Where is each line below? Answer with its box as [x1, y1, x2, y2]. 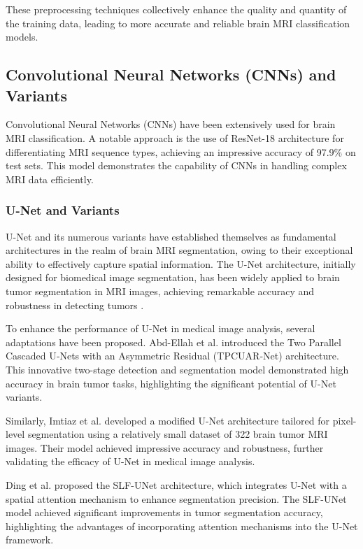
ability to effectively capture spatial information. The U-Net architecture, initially [6, 256, 356, 271]
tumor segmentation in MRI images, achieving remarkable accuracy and [6, 283, 315, 298]
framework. [6, 532, 54, 547]
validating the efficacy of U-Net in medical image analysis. [6, 454, 255, 469]
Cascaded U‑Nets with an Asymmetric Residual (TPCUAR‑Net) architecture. [6, 348, 339, 363]
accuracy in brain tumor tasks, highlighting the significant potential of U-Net [6, 376, 336, 390]
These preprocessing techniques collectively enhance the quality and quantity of [6, 2, 347, 16]
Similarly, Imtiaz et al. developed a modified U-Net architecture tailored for [6, 413, 329, 427]
